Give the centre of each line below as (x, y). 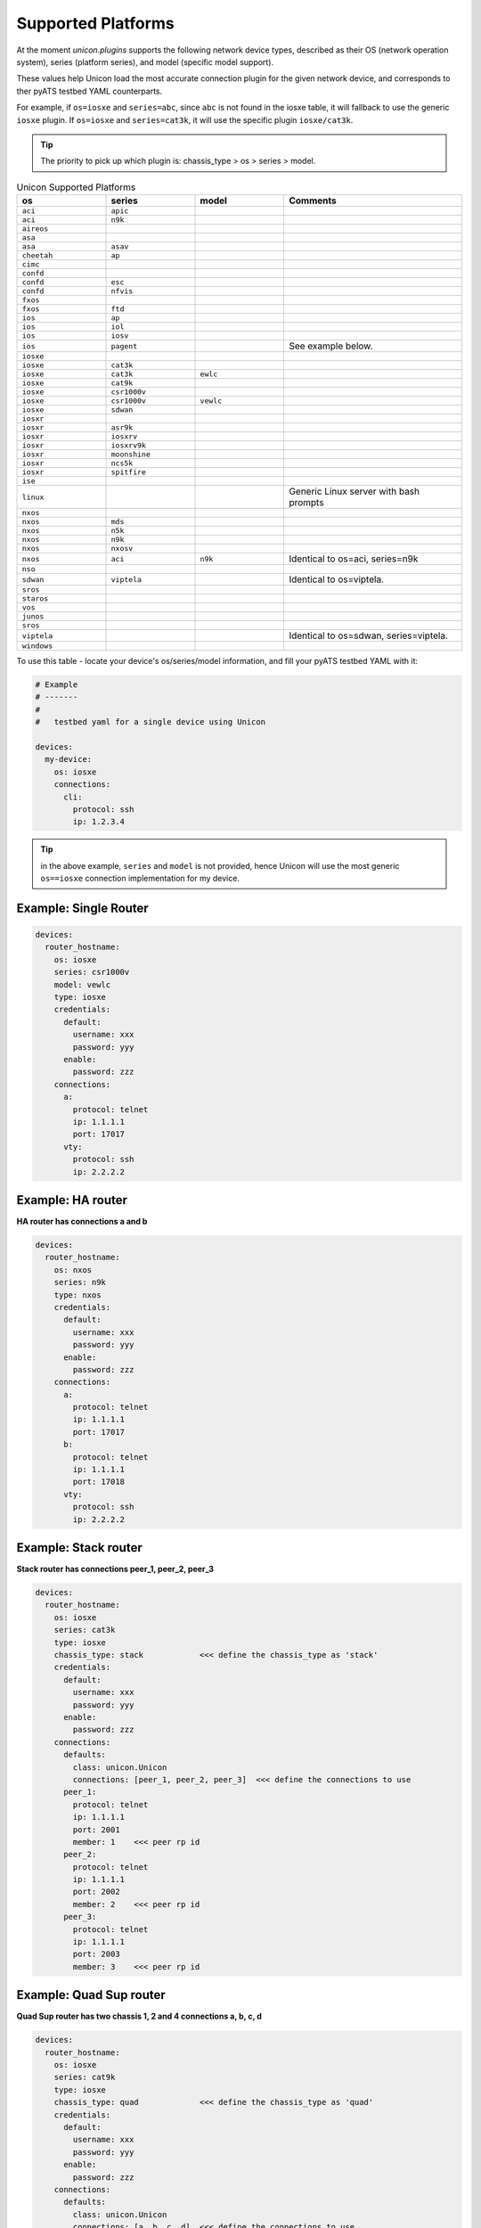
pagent (124, 346)
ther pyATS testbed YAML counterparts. (90, 91)
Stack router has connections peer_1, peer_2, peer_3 (115, 1569)
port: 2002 (96, 1892)
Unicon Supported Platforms (76, 187)
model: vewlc (82, 984)
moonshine (130, 455)
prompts (306, 503)
